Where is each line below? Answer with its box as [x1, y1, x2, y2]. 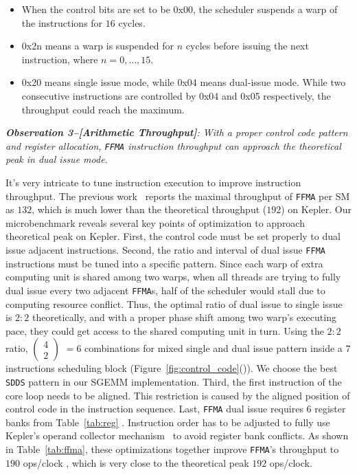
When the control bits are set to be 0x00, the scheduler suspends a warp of [21, 2, 338, 16]
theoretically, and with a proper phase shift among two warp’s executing [32, 310, 336, 324]
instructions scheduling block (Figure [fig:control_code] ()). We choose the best [5, 361, 338, 375]
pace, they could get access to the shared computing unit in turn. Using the [5, 323, 324, 338]
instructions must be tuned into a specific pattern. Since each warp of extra [5, 256, 323, 270]
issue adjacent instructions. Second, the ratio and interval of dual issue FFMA [5, 243, 325, 257]
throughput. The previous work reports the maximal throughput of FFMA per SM [5, 188, 350, 203]
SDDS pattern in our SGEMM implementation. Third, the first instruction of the [5, 374, 342, 388]
